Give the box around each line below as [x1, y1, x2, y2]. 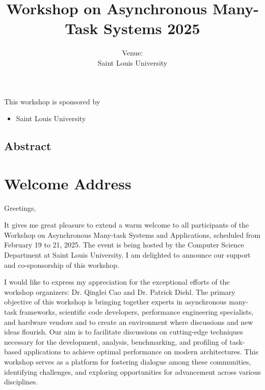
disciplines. [4, 376, 38, 387]
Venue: [122, 47, 143, 58]
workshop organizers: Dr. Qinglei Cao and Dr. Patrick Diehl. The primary [4, 286, 235, 297]
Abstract [4, 138, 51, 154]
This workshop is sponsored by [4, 96, 100, 106]
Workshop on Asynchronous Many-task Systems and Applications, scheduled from [4, 229, 261, 240]
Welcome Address [4, 173, 131, 193]
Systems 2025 [103, 18, 200, 39]
